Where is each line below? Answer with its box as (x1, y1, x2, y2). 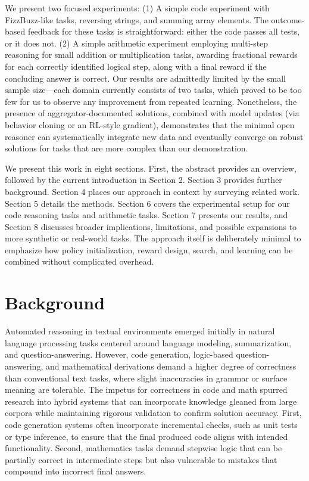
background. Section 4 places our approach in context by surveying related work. (5, 185, 300, 197)
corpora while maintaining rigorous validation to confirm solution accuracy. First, (5, 406, 302, 419)
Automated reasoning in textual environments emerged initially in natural (5, 325, 275, 337)
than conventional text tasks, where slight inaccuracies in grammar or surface (5, 371, 288, 384)
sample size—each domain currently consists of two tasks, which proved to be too (5, 83, 302, 96)
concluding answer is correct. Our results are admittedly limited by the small (5, 72, 286, 84)
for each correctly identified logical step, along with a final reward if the (5, 60, 267, 72)
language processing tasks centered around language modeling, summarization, (5, 336, 292, 349)
